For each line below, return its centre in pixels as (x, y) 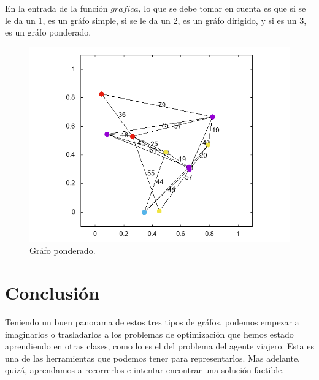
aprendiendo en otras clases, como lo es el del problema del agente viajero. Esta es (159, 346)
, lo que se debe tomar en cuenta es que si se (222, 8)
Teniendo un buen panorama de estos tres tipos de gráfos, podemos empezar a (152, 322)
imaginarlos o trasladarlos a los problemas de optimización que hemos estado (149, 334)
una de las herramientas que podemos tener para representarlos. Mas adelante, (152, 358)
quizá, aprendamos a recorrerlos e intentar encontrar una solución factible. (145, 370)
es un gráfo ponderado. (48, 32)
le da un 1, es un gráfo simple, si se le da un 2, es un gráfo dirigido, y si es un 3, (156, 20)
